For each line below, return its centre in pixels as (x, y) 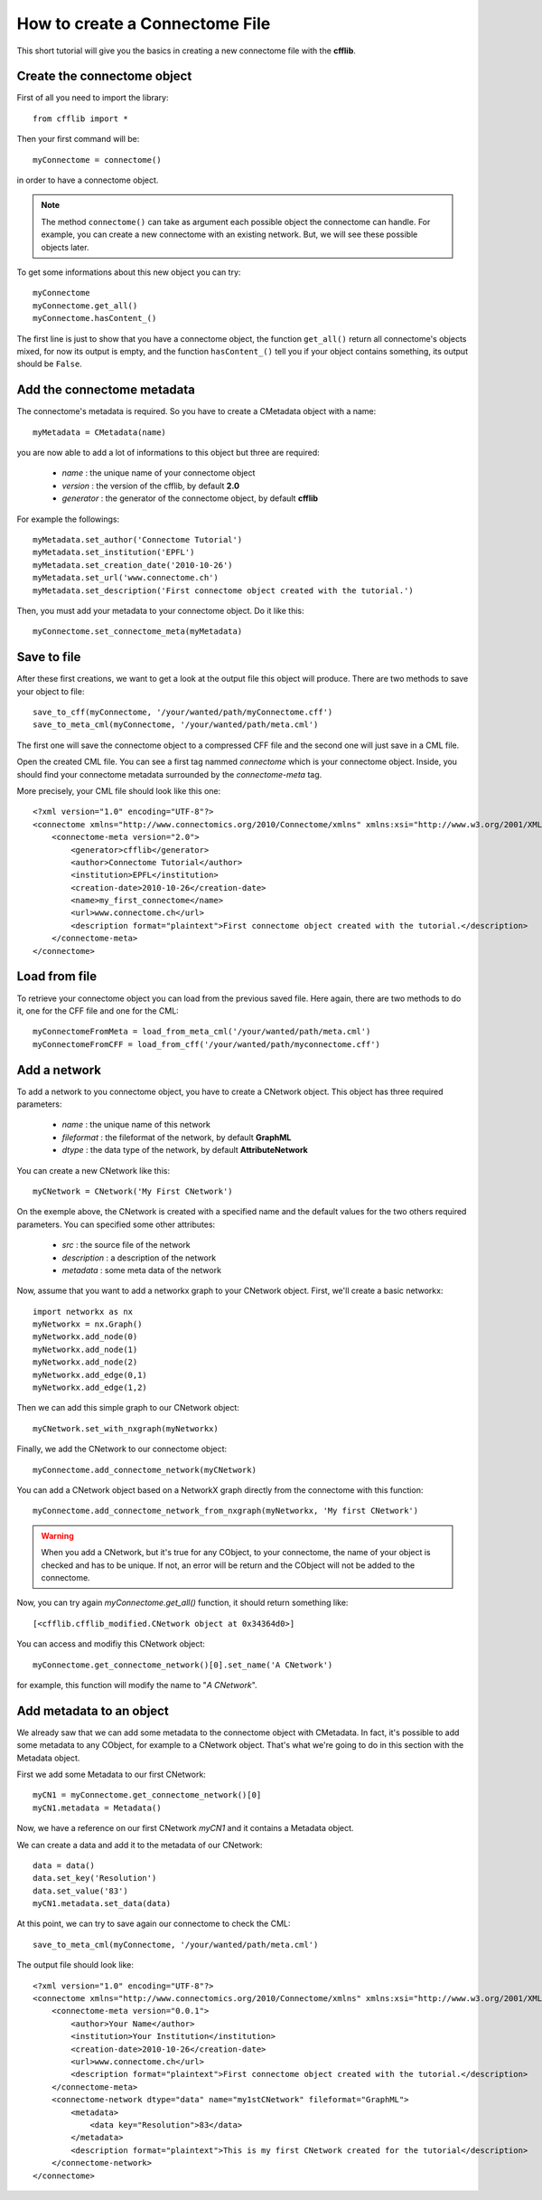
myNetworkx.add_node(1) (85, 1349)
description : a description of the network (139, 1258)
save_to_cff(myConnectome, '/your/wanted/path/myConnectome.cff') (183, 712)
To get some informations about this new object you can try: (129, 272)
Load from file (57, 977)
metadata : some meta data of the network (141, 1270)
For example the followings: (68, 519)
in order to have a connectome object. (88, 180)
